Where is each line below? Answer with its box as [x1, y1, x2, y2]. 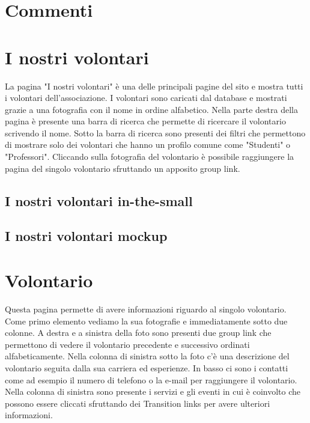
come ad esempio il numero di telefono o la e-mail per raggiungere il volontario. [5, 373, 297, 386]
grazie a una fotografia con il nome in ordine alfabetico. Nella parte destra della [5, 103, 298, 115]
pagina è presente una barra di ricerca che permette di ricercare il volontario [5, 115, 286, 127]
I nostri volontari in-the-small [5, 191, 193, 210]
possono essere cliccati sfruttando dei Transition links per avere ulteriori [5, 397, 270, 409]
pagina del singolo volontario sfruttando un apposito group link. [5, 162, 240, 174]
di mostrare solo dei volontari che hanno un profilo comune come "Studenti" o [5, 138, 291, 151]
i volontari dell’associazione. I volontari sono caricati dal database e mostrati [5, 91, 287, 104]
